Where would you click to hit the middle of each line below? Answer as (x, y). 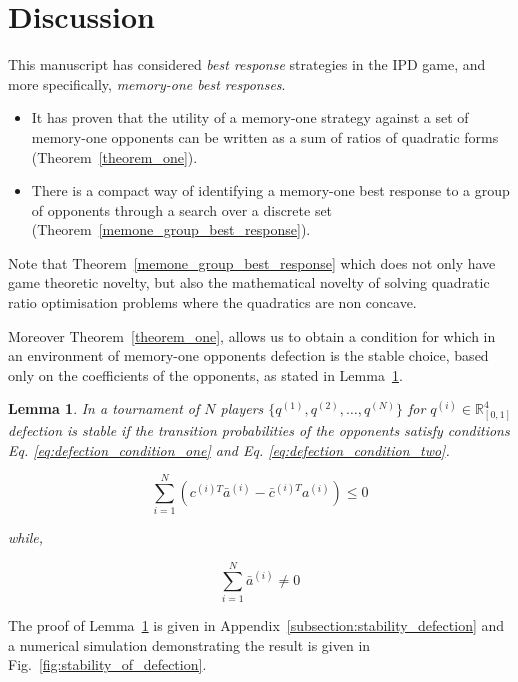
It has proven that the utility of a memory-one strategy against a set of (250, 117)
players (242, 408)
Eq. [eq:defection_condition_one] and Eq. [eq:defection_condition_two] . (229, 449)
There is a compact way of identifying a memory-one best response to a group (270, 190)
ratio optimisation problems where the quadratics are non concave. (212, 302)
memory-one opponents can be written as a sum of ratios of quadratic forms (265, 136)
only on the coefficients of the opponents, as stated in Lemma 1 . (205, 374)
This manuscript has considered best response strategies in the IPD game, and (247, 64)
